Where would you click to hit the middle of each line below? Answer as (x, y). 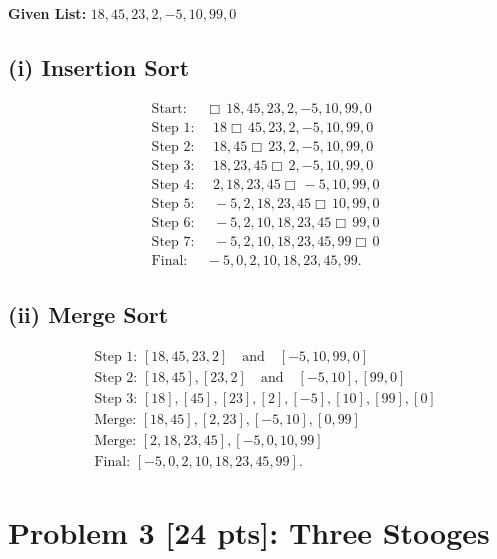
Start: (169, 108)
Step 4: (173, 184)
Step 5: (173, 203)
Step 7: (173, 242)
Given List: (47, 13)
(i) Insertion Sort (99, 66)
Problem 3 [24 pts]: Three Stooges (249, 531)
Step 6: (173, 223)
